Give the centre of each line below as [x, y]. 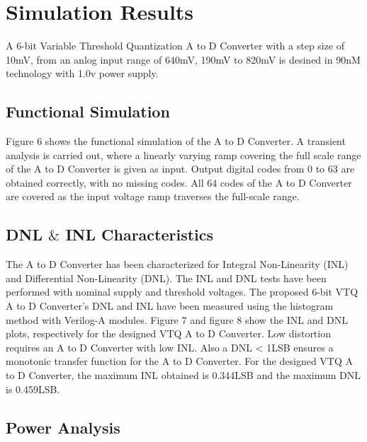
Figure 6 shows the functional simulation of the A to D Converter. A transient [176, 141]
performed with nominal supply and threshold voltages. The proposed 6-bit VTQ [182, 292]
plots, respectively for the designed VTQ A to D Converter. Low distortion [168, 333]
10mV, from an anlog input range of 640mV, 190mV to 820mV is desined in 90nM [183, 59]
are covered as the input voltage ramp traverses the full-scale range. [153, 196]
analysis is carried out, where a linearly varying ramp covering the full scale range [183, 155]
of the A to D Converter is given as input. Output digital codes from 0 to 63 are [180, 169]
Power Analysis [63, 427]
